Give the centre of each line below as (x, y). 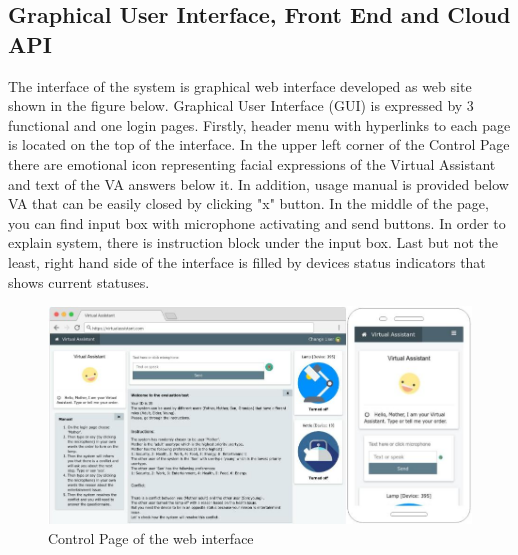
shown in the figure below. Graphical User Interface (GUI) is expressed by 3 (241, 105)
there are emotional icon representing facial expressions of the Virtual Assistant (252, 163)
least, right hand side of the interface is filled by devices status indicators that (247, 261)
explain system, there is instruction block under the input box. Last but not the (253, 242)
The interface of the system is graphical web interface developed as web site (240, 85)
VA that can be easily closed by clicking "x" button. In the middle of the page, (248, 203)
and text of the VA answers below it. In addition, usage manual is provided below (258, 183)
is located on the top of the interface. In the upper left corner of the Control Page (259, 144)
